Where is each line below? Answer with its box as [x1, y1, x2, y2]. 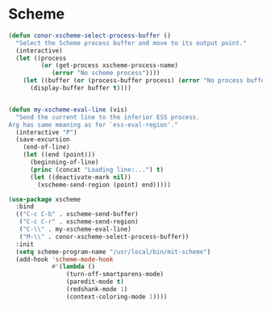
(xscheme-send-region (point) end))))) [37, 181, 172, 189]
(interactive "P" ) [15, 128, 78, 136]
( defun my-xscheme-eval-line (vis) [8, 106, 128, 114]
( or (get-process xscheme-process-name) [40, 61, 179, 69]
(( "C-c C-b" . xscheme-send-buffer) [15, 211, 139, 219]
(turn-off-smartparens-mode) [65, 270, 164, 278]
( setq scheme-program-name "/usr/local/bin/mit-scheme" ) [15, 248, 211, 256]
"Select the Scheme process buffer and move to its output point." [15, 39, 248, 47]
